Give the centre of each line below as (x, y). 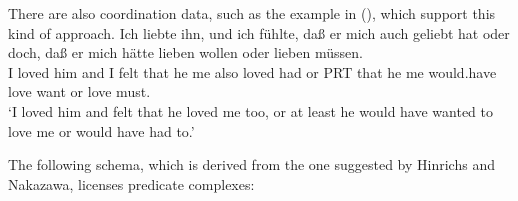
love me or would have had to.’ (101, 130)
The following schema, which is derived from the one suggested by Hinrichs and (251, 164)
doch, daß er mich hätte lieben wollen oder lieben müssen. (185, 52)
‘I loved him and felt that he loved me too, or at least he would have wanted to (251, 110)
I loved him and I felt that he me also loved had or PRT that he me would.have (252, 71)
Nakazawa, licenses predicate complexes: (131, 183)
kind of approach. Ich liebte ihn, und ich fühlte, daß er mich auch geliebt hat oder (259, 32)
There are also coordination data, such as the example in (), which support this (252, 13)
